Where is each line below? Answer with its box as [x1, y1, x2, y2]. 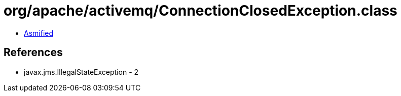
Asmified [24, 28, 54, 37]
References [4, 46, 63, 59]
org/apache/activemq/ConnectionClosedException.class [4, 2, 397, 19]
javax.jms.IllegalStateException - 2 [24, 67, 139, 76]
